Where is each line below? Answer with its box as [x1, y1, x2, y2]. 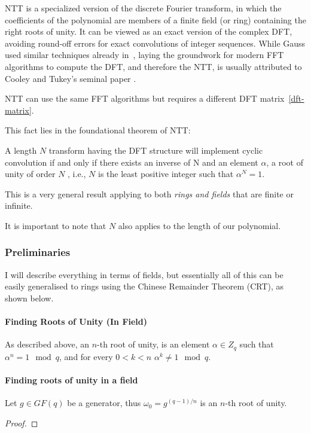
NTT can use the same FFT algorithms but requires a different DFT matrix [5, 92, 285, 105]
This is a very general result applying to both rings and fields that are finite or [5, 187, 294, 200]
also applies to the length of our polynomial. [118, 219, 281, 231]
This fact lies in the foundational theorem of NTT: [5, 124, 191, 136]
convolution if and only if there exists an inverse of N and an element [5, 155, 258, 168]
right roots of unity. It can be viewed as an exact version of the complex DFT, [5, 25, 292, 38]
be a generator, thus [67, 397, 141, 409]
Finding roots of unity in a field [5, 373, 138, 386]
